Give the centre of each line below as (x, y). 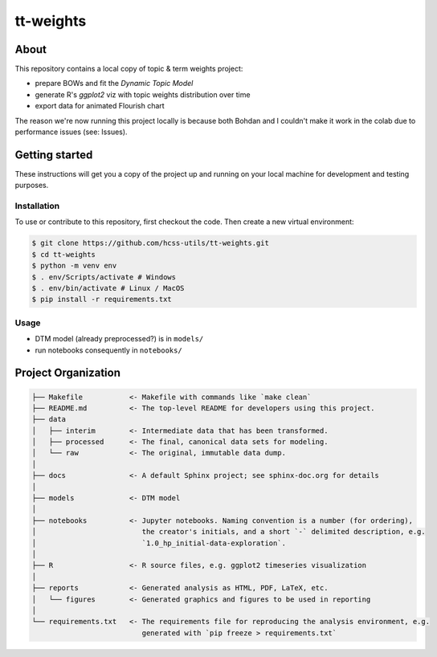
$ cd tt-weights (64, 254)
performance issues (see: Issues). (71, 132)
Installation (37, 206)
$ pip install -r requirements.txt (102, 300)
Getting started (54, 155)
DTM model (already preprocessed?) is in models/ (119, 339)
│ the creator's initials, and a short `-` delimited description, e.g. (229, 532)
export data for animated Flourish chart (100, 106)
